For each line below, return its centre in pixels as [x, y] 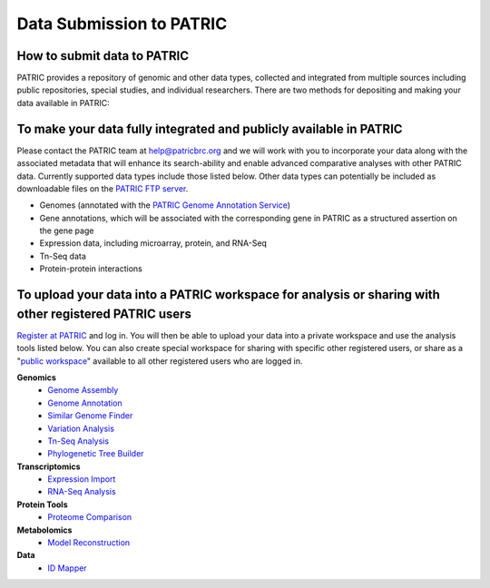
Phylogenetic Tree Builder [96, 454]
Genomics [36, 377]
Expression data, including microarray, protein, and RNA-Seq [153, 243]
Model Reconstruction [89, 543]
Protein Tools [42, 505]
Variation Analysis [81, 428]
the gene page [67, 230]
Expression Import [82, 479]
